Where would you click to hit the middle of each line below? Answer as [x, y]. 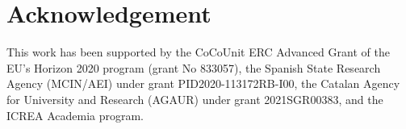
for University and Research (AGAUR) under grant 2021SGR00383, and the [195, 99]
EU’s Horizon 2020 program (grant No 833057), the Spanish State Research [194, 67]
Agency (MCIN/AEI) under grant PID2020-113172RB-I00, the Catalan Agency [203, 83]
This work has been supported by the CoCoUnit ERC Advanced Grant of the [198, 52]
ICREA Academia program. [75, 115]
